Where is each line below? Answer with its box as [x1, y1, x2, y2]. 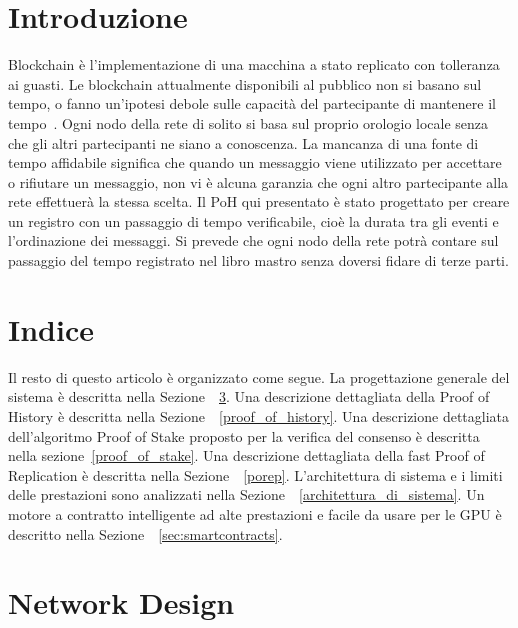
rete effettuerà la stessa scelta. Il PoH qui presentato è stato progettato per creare [8, 191, 510, 212]
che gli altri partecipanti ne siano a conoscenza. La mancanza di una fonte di [8, 132, 479, 153]
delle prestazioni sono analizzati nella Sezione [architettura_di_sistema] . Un [8, 484, 485, 505]
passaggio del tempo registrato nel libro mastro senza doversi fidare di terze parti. [8, 250, 509, 271]
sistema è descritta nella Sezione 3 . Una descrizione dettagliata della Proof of [8, 386, 490, 407]
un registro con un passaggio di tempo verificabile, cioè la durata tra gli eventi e [8, 210, 499, 231]
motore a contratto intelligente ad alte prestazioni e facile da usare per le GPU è [8, 503, 502, 524]
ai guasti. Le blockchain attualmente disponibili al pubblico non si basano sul [8, 73, 482, 94]
